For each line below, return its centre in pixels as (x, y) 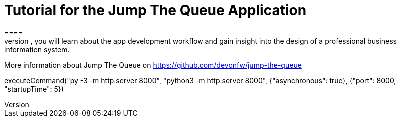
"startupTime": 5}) (34, 89)
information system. (37, 49)
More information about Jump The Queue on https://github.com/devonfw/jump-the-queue (153, 65)
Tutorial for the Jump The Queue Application (155, 10)
